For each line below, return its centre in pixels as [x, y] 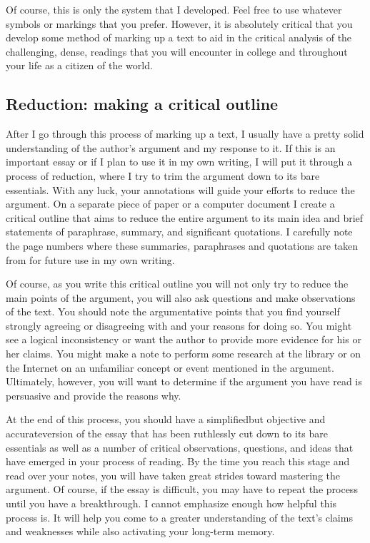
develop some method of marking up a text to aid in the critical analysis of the [179, 37]
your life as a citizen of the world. [79, 65]
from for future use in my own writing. [90, 259]
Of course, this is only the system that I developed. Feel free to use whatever [174, 9]
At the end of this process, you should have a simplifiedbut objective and [166, 419]
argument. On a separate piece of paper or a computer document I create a [170, 204]
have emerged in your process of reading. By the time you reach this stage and [178, 461]
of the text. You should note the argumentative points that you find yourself [173, 311]
